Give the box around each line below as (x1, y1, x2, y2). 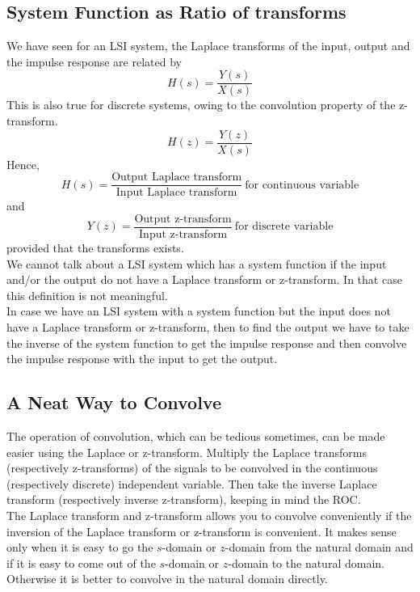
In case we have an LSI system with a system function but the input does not (6, 302, 391, 319)
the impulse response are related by (6, 53, 182, 70)
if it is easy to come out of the (6, 554, 156, 571)
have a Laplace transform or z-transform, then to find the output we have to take (6, 318, 409, 335)
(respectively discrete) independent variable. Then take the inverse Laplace (6, 475, 377, 492)
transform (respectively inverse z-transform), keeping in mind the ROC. (6, 491, 361, 508)
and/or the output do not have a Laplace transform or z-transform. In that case (6, 271, 402, 288)
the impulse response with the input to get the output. (6, 350, 278, 367)
